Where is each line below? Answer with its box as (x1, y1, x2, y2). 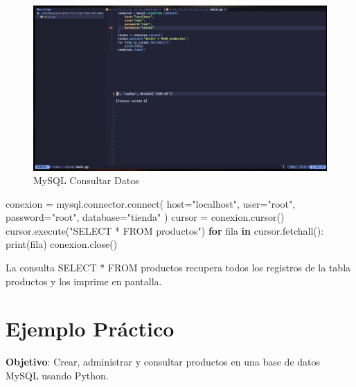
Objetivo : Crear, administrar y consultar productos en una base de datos (6, 354, 321, 369)
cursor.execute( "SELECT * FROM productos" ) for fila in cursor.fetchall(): (6, 223, 324, 237)
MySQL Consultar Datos (33, 173, 139, 188)
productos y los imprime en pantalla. (6, 273, 162, 288)
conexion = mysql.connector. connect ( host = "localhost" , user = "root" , (6, 196, 296, 210)
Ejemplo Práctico (6, 314, 175, 343)
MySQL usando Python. (6, 368, 109, 382)
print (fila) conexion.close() (6, 237, 118, 251)
